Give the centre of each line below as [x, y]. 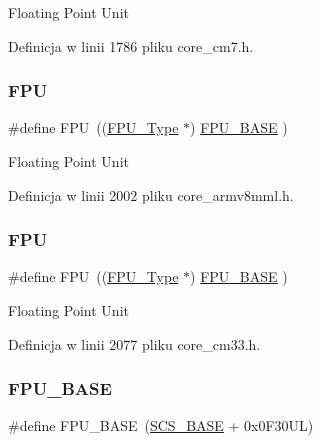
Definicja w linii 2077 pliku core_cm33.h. [134, 343]
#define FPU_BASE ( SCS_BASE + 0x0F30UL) [161, 425]
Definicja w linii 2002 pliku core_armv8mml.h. [151, 194]
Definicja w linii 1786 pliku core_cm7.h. [131, 45]
